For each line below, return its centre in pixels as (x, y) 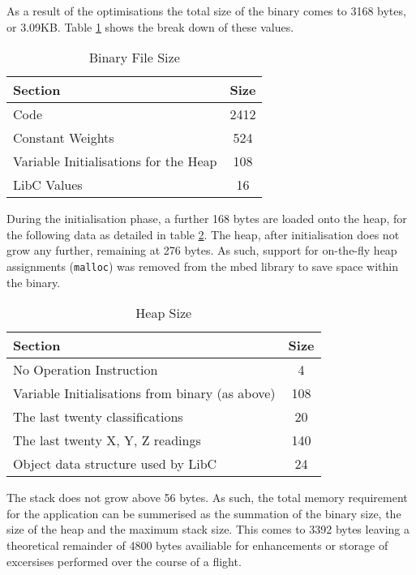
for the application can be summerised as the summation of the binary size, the (204, 513)
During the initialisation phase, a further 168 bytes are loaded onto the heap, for (207, 219)
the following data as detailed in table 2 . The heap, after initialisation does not (203, 234)
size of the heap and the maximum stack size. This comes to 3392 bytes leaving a (208, 529)
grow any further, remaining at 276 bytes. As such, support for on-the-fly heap (202, 250)
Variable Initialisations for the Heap (115, 161)
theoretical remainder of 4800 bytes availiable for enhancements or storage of (197, 545)
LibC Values (48, 185)
